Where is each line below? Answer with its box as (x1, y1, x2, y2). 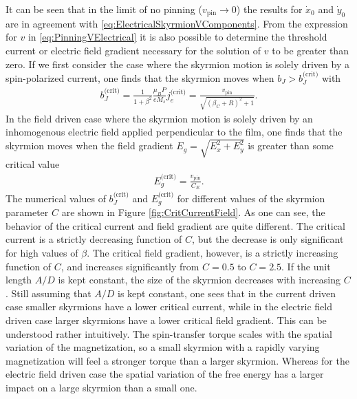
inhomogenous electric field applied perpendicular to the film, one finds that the (6, 125, 343, 139)
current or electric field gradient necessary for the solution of (6, 43, 261, 57)
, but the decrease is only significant (191, 232, 344, 246)
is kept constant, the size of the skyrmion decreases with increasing (58, 272, 341, 287)
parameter (6, 205, 49, 219)
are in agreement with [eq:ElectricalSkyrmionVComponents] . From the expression (6, 16, 348, 30)
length (6, 272, 32, 287)
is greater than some (248, 138, 334, 153)
